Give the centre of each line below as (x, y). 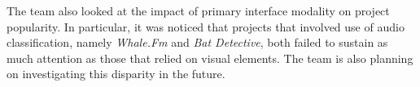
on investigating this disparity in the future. (116, 74)
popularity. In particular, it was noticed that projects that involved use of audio (206, 26)
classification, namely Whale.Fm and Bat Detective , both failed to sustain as (197, 42)
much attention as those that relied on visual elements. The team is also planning (210, 58)
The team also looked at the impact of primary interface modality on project (198, 10)
